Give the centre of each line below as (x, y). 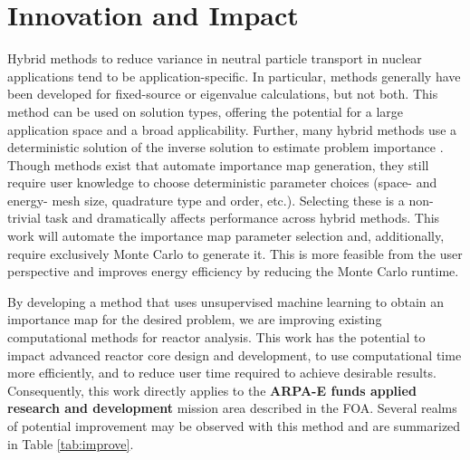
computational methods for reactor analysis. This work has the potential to (216, 337)
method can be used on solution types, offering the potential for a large (206, 111)
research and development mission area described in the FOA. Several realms (232, 408)
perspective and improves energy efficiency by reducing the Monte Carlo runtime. (233, 271)
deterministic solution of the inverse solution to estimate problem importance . (225, 147)
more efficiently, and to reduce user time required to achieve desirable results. (222, 373)
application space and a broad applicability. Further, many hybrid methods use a (232, 129)
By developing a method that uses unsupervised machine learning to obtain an (226, 301)
